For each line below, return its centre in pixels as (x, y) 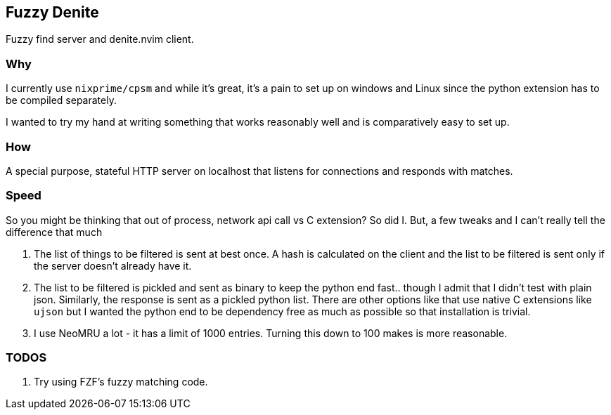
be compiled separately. (61, 100)
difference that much (54, 232)
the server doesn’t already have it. (113, 265)
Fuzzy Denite (52, 12)
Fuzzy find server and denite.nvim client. (100, 39)
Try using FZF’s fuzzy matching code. (121, 382)
